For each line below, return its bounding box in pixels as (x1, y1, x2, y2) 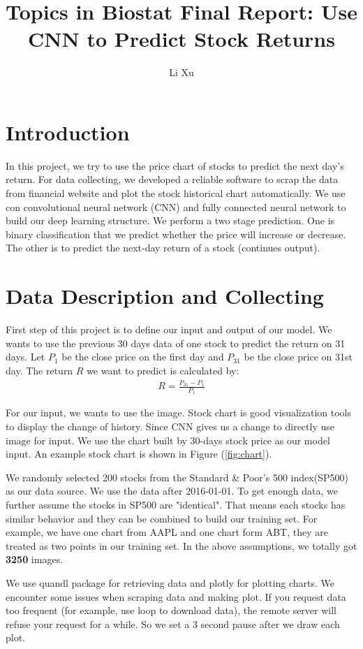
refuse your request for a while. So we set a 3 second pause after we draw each (6, 616, 340, 631)
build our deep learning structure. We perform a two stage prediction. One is (6, 213, 335, 228)
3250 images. (6, 552, 64, 567)
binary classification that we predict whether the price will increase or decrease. (6, 226, 346, 241)
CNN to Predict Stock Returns (28, 24, 335, 53)
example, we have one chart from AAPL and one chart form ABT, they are (6, 525, 328, 539)
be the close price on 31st (244, 349, 353, 364)
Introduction (6, 117, 130, 146)
